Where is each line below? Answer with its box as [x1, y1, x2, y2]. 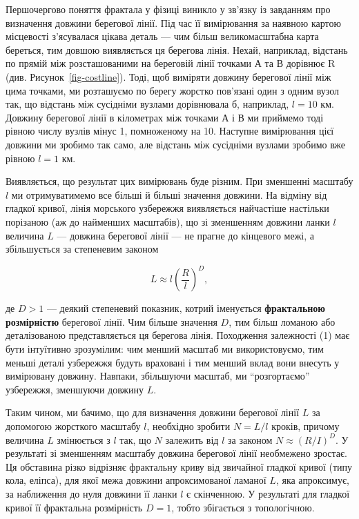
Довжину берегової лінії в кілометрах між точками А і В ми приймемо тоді [6, 110, 324, 124]
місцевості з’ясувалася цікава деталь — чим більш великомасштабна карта [6, 29, 319, 43]
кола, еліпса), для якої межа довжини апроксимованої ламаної [6, 473, 266, 487]
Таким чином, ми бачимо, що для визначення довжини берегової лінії [6, 405, 300, 420]
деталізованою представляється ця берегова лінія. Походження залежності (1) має [6, 328, 350, 342]
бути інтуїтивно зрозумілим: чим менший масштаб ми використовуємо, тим [6, 341, 324, 355]
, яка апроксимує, [275, 473, 349, 487]
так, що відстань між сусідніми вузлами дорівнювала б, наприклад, [6, 97, 289, 111]
